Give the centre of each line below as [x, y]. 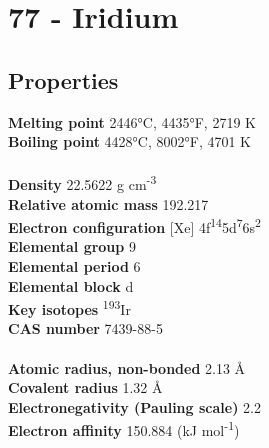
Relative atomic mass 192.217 [108, 203]
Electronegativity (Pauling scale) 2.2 [134, 406]
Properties [63, 79]
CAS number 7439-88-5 [85, 328]
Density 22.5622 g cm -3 [82, 183]
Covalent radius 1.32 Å [85, 387]
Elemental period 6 [74, 266]
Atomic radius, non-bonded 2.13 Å [127, 367]
